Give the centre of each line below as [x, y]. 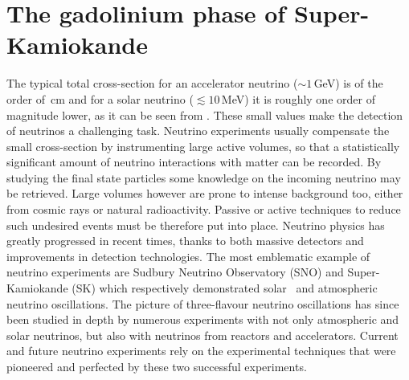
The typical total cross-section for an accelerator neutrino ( [152, 83]
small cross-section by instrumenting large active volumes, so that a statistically [203, 146]
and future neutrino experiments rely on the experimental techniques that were [201, 351]
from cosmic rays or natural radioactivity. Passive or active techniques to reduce [204, 209]
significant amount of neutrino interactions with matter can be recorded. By [194, 162]
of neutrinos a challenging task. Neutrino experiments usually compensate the [198, 131]
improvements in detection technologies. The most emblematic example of [188, 256]
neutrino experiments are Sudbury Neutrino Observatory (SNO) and [175, 272]
